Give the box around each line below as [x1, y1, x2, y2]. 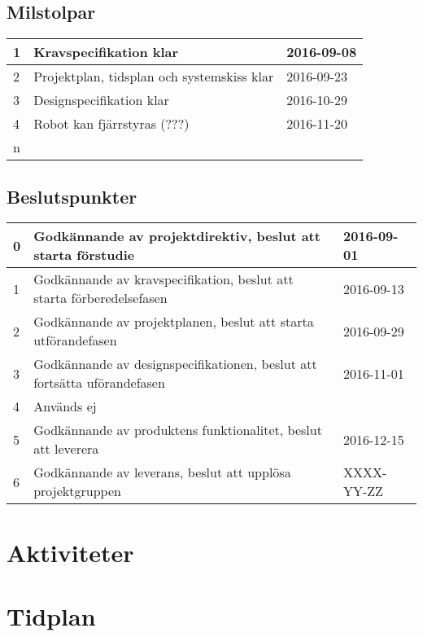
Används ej [33, 397, 97, 416]
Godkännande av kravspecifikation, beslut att [33, 270, 294, 289]
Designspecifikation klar [33, 90, 169, 110]
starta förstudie [33, 245, 135, 265]
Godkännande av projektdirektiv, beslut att [33, 226, 321, 246]
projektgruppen [33, 481, 121, 501]
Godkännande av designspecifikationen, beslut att [33, 354, 317, 374]
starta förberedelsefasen [33, 288, 168, 308]
